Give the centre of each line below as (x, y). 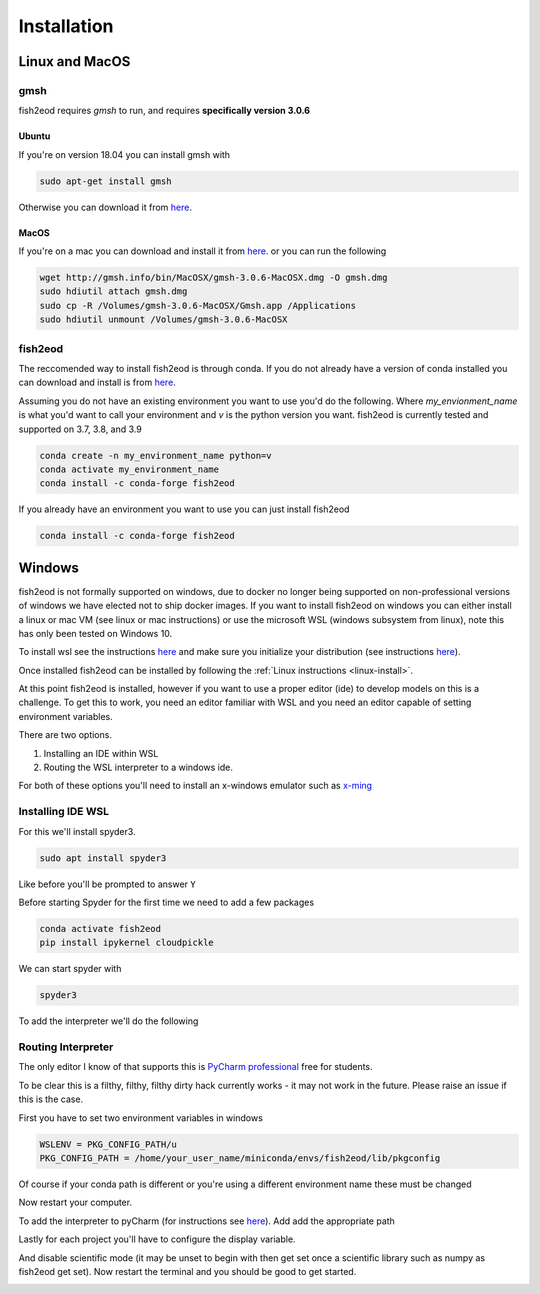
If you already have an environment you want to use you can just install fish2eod (184, 509)
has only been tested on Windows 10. (95, 633)
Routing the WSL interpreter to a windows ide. (138, 767)
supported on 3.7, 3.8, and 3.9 (80, 429)
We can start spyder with (70, 969)
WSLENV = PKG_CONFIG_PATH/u (108, 1144)
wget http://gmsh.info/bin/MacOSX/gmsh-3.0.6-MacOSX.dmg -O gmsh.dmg (213, 278)
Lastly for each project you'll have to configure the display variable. (157, 1239)
